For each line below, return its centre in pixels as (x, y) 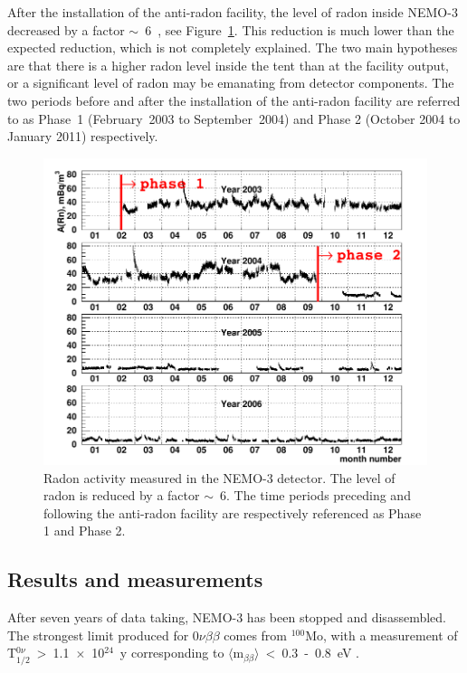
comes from (256, 635)
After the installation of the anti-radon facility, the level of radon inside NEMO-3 (233, 12)
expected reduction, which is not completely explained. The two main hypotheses (233, 47)
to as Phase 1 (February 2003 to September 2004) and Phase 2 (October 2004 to (234, 118)
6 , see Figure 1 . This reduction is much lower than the (300, 29)
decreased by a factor (66, 29)
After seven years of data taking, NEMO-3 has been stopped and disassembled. (227, 617)
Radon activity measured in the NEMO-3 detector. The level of (219, 477)
